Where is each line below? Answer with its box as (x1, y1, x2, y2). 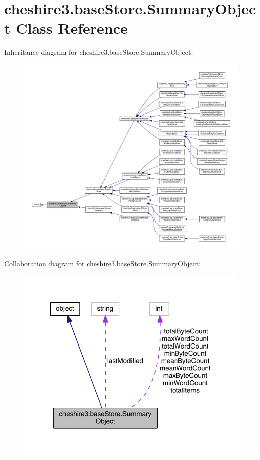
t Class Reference (4, 18, 128, 38)
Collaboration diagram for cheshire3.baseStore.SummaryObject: (4, 258, 201, 268)
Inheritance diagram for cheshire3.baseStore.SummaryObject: (4, 47, 193, 57)
